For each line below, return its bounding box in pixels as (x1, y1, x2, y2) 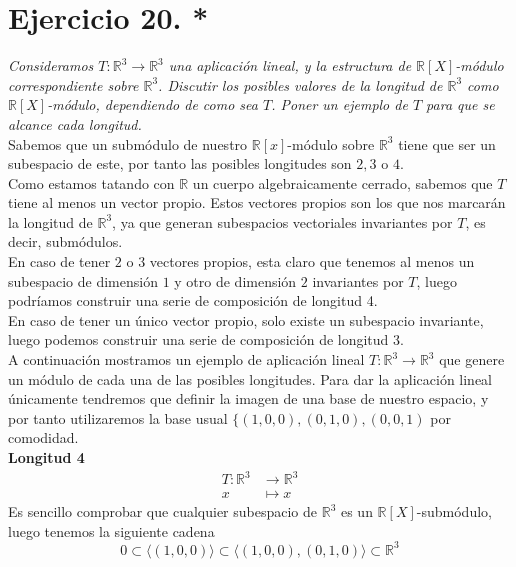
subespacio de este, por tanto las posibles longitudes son (8, 153, 352, 174)
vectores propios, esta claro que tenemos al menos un (149, 251, 475, 272)
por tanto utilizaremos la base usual (8, 407, 228, 428)
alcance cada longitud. (8, 113, 142, 134)
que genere (439, 349, 505, 370)
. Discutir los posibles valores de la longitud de (158, 74, 443, 95)
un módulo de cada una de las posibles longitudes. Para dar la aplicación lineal (8, 368, 493, 389)
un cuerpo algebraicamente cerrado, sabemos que (192, 172, 493, 193)
